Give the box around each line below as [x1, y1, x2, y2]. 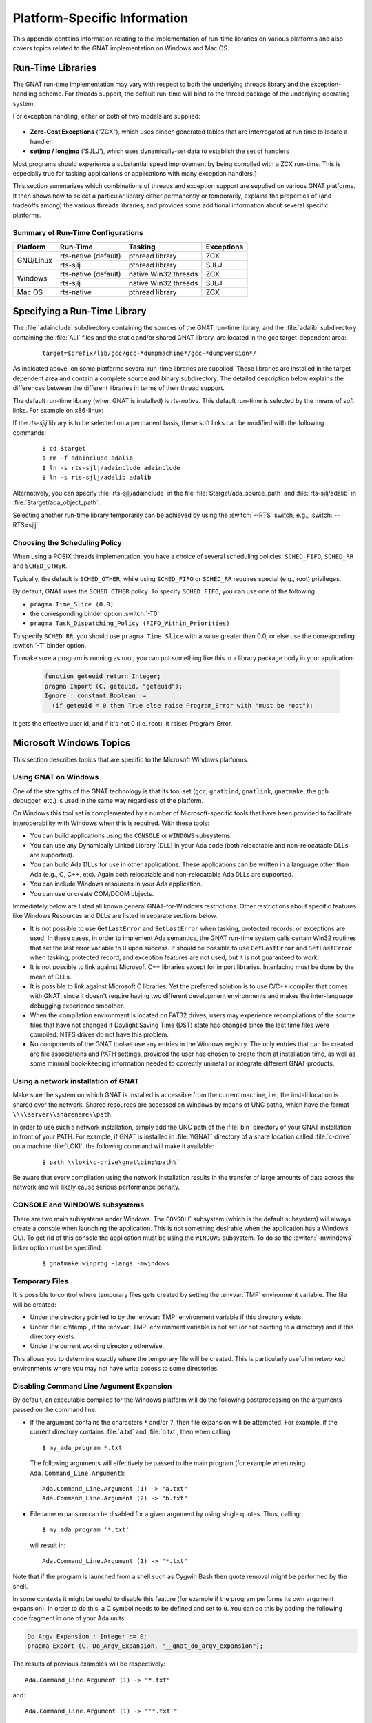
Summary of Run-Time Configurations [12, 228, 144, 238]
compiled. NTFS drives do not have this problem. [30, 1030, 169, 1039]
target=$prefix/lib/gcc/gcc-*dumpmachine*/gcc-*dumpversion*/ [42, 349, 257, 357]
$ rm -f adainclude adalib [42, 454, 134, 462]
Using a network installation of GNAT [12, 1076, 139, 1085]
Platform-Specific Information [12, 10, 189, 26]
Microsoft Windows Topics [12, 737, 131, 749]
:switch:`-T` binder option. [12, 642, 87, 650]
